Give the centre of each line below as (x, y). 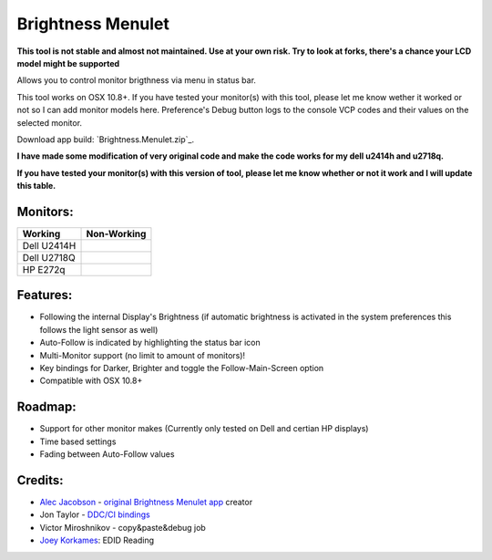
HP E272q (44, 269)
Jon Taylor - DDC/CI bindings (95, 514)
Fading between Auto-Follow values (107, 454)
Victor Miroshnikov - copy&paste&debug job (123, 527)
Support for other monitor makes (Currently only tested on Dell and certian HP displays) (204, 429)
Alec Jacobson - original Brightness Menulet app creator (146, 503)
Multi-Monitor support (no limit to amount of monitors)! (143, 355)
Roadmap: (46, 407)
